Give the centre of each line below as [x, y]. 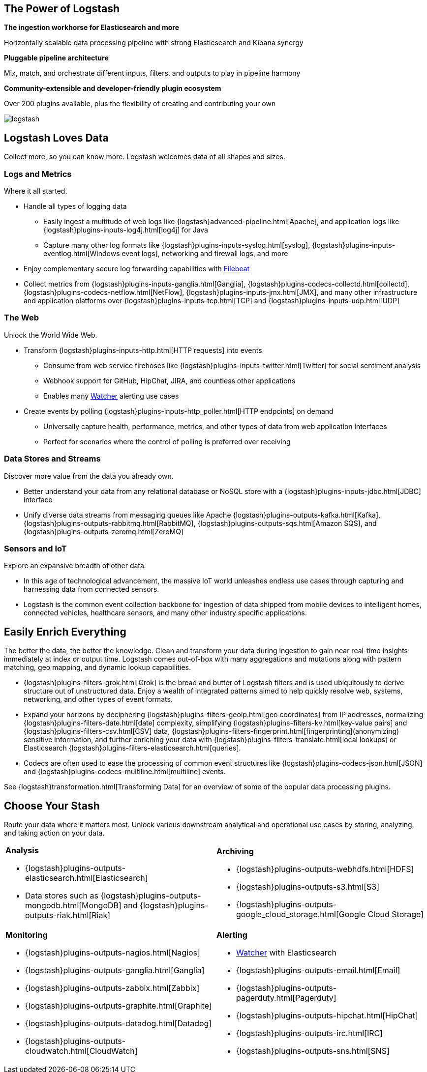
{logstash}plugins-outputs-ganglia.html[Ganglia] [115, 970]
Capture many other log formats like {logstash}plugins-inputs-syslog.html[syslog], [177, 245]
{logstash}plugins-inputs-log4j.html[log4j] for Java [126, 230]
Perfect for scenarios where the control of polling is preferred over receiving [167, 441]
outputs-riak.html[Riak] [68, 915]
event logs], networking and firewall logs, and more [205, 254]
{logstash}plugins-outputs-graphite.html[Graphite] [119, 1005]
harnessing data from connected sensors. [91, 589]
